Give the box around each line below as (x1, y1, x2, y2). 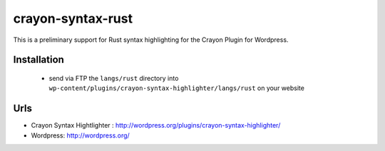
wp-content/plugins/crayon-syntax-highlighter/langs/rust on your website (48, 84, 304, 92)
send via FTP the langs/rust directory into (48, 74, 179, 82)
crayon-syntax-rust (13, 11, 133, 26)
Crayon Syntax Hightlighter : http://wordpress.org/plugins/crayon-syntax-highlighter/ (31, 121, 281, 130)
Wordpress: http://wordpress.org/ (31, 131, 130, 140)
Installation (13, 54, 64, 66)
